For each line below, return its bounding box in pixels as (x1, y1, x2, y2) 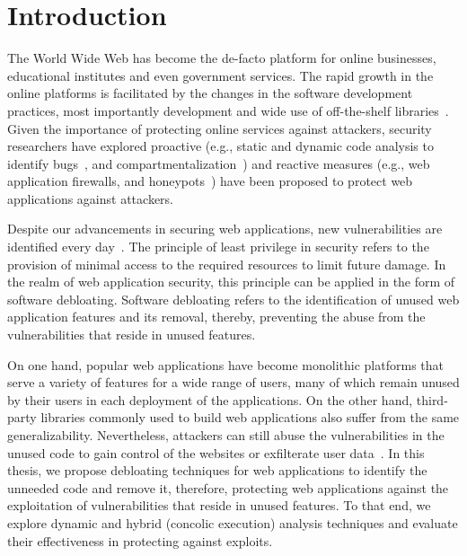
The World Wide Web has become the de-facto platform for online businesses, (7, 49, 436, 67)
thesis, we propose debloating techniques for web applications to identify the (7, 461, 427, 480)
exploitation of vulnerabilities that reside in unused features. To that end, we (7, 496, 431, 515)
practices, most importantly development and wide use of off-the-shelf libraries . (7, 101, 449, 119)
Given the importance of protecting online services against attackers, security (7, 119, 432, 137)
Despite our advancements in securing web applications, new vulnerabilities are (7, 219, 443, 238)
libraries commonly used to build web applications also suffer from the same (40, 408, 460, 427)
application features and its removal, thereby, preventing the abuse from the (7, 307, 426, 326)
